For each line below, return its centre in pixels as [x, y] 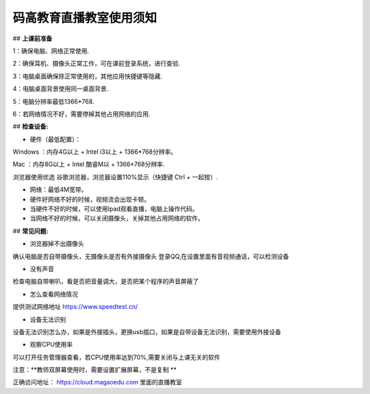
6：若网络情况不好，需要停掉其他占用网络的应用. [82, 114]
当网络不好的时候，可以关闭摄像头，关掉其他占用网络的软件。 [117, 218]
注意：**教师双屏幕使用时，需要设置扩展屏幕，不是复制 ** [95, 370]
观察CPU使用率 [51, 345]
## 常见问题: [30, 231]
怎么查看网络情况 [54, 294]
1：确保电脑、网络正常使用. [51, 51]
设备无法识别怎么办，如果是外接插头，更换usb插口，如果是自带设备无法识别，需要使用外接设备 [147, 332]
